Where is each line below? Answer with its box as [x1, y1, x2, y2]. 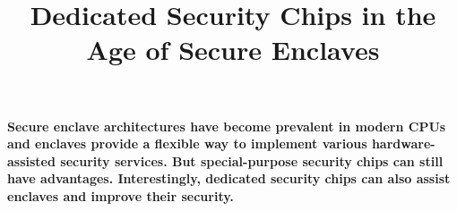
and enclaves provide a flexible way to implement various [7, 134, 367, 153]
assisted [7, 151, 56, 170]
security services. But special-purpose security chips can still [60, 151, 444, 170]
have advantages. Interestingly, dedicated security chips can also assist [7, 169, 451, 188]
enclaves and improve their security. [7, 186, 234, 205]
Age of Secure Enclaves [86, 31, 380, 68]
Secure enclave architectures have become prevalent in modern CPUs [7, 116, 446, 135]
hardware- [371, 134, 435, 153]
